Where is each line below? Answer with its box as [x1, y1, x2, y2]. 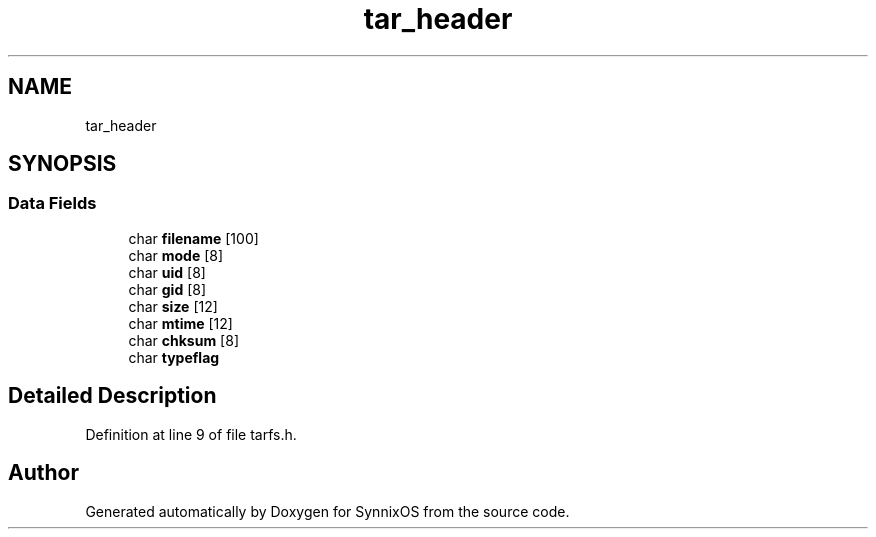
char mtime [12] [128, 314, 233, 332]
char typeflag [128, 348, 220, 366]
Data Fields [8, 193, 97, 214]
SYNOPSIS [8, 151, 117, 177]
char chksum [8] [128, 331, 239, 349]
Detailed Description [8, 383, 217, 409]
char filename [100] [128, 229, 259, 247]
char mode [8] [128, 246, 224, 264]
